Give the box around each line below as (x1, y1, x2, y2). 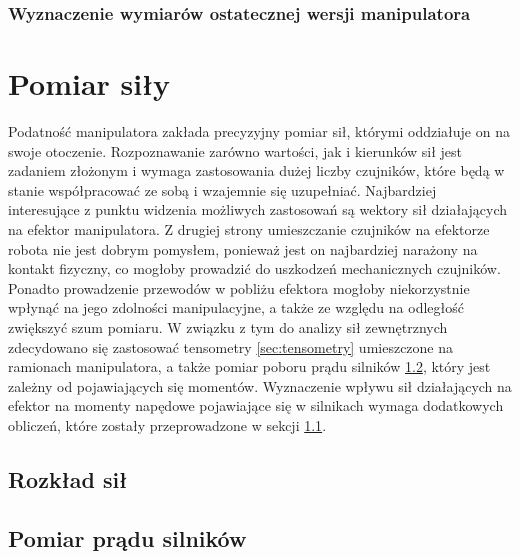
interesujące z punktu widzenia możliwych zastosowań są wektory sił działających (8, 199, 508, 220)
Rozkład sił (8, 463, 128, 494)
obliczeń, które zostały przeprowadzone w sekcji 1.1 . (8, 414, 327, 435)
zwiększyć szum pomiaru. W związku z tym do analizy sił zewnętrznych (8, 316, 448, 337)
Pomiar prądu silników (8, 522, 247, 553)
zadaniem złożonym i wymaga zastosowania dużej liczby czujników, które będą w (8, 160, 505, 181)
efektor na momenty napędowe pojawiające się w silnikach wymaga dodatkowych (8, 395, 504, 416)
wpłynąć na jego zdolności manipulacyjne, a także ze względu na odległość (8, 297, 464, 318)
